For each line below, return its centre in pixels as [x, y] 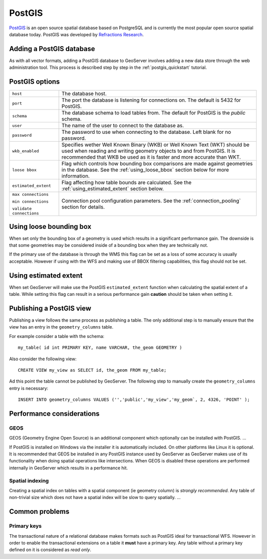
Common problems [39, 512]
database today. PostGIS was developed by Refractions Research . [76, 34]
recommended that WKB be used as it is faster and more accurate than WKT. [151, 157]
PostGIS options [35, 82]
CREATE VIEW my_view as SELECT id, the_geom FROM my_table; [92, 370]
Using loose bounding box [50, 226]
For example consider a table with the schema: [57, 336]
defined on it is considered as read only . [50, 550]
